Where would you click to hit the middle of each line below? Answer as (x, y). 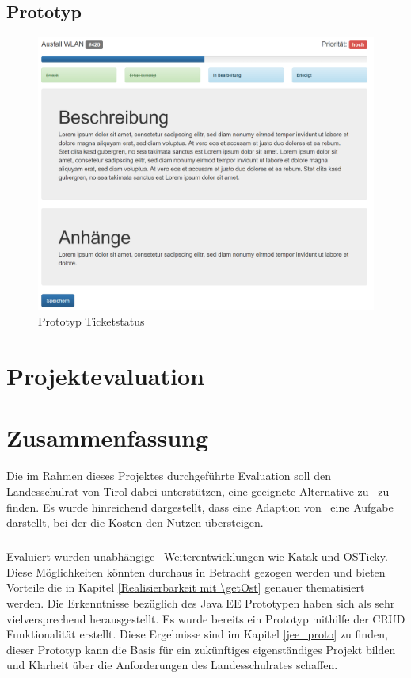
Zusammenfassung (108, 438)
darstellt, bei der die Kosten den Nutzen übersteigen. (135, 522)
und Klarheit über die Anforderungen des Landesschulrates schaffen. (172, 665)
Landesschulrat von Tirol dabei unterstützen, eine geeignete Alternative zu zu (198, 491)
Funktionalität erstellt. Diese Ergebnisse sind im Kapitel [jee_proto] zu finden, (197, 634)
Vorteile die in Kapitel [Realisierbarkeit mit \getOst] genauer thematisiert (186, 587)
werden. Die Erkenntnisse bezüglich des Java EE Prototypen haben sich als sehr (201, 602)
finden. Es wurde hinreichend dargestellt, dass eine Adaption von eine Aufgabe (200, 507)
